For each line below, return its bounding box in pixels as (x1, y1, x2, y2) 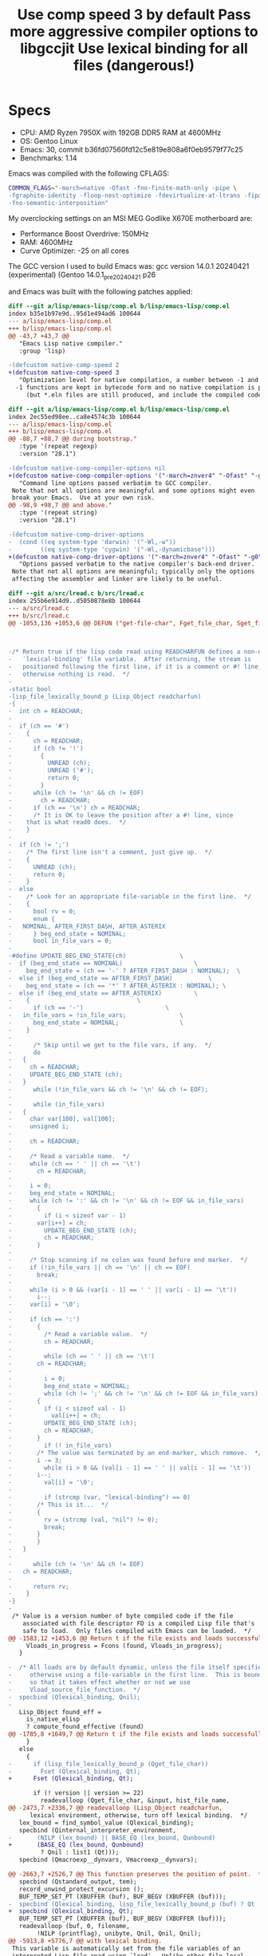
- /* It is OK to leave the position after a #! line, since (8, 811, 234, 819)
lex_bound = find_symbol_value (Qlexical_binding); (18, 1819, 195, 1827)
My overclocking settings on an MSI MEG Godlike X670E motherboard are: (8, 213, 253, 223)
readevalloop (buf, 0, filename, (18, 1922, 130, 1930)
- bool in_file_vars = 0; (8, 937, 112, 945)
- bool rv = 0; (8, 907, 77, 915)
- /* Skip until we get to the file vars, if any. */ (8, 1041, 213, 1049)
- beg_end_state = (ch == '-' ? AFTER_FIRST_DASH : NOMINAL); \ (8, 967, 241, 975)
